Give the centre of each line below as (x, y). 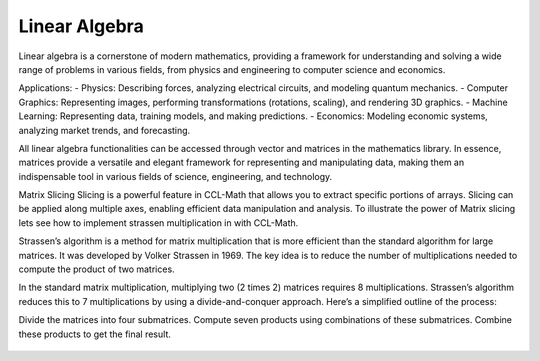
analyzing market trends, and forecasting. (104, 130)
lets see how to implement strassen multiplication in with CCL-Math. (158, 222)
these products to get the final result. (95, 334)
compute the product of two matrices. (96, 269)
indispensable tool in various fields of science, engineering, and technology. (175, 176)
